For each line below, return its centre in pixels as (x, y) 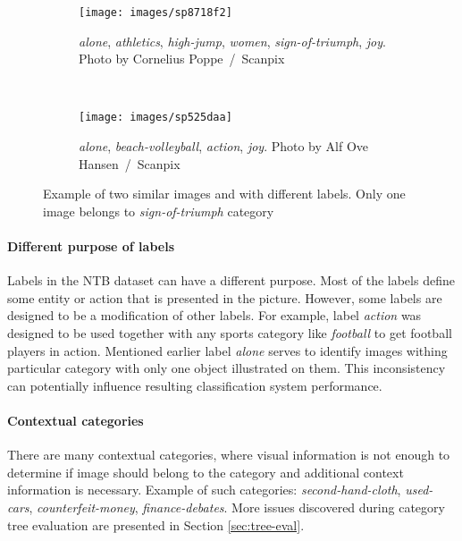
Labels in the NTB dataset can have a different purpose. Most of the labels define (231, 280)
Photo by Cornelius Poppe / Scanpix (182, 59)
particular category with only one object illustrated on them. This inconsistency (227, 368)
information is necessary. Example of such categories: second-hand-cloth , (204, 490)
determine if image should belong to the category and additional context (206, 472)
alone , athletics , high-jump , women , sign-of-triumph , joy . (232, 41)
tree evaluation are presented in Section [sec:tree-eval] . (156, 524)
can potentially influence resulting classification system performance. (195, 385)
